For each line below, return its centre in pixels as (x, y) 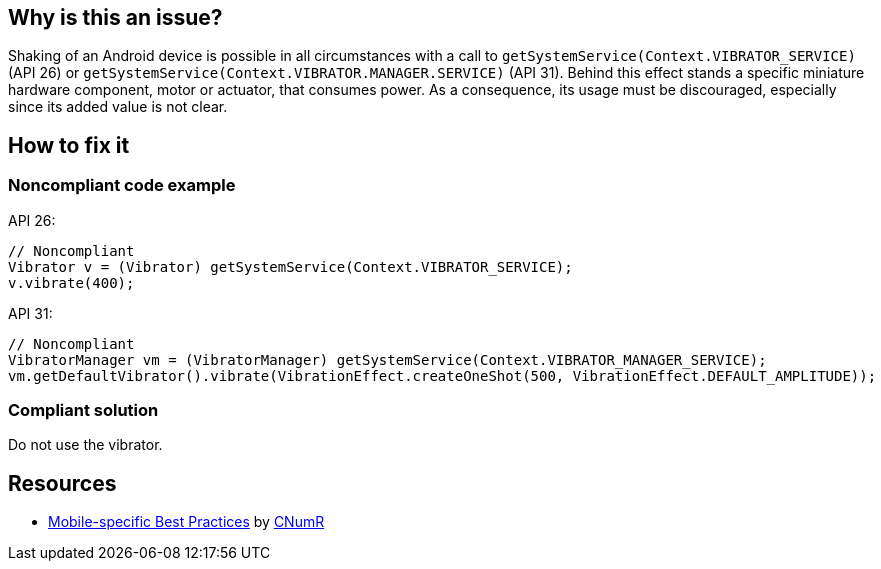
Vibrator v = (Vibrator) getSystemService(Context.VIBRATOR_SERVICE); (290, 266)
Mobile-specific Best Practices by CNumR (186, 522)
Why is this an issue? (115, 17)
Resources (62, 483)
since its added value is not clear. (118, 107)
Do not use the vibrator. (85, 445)
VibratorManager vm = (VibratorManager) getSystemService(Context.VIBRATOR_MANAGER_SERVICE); (387, 359)
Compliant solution (83, 410)
